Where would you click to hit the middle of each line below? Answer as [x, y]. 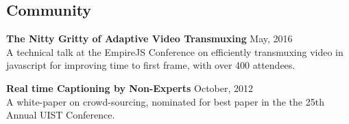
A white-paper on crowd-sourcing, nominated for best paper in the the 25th [165, 101]
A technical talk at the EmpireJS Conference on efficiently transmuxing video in [175, 51]
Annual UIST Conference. [61, 115]
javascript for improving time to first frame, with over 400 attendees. [151, 65]
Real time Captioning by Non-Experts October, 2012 [130, 88]
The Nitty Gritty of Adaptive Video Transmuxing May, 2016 [149, 38]
